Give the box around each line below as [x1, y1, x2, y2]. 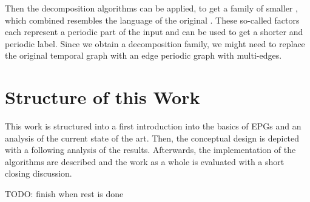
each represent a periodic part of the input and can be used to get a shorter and [5, 25, 303, 38]
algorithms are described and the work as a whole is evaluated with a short [5, 155, 285, 168]
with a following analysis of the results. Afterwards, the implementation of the [5, 143, 296, 156]
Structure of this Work [5, 85, 200, 109]
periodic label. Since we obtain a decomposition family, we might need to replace [5, 37, 305, 50]
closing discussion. [5, 167, 72, 180]
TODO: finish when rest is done [5, 187, 124, 200]
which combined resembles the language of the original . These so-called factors [5, 13, 300, 26]
